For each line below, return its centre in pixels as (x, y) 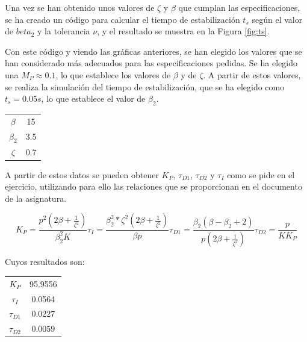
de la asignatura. (36, 198)
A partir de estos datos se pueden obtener (82, 174)
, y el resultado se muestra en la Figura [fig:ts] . (183, 31)
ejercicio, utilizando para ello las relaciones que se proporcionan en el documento (153, 186)
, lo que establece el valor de (93, 98)
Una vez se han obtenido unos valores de (80, 7)
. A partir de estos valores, (252, 74)
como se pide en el (261, 174)
